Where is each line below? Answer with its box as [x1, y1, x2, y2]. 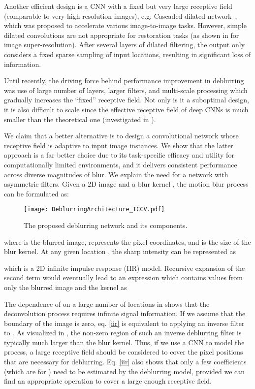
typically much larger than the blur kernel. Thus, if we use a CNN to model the [4, 337, 245, 347]
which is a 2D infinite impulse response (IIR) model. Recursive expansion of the [4, 262, 245, 273]
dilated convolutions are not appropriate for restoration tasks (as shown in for [4, 30, 239, 40]
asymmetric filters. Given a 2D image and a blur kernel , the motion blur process [4, 179, 249, 189]
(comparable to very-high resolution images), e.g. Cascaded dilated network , [4, 10, 237, 21]
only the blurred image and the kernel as [4, 282, 127, 292]
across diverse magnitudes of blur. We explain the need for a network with [4, 169, 228, 179]
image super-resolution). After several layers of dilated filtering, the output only [4, 39, 245, 50]
